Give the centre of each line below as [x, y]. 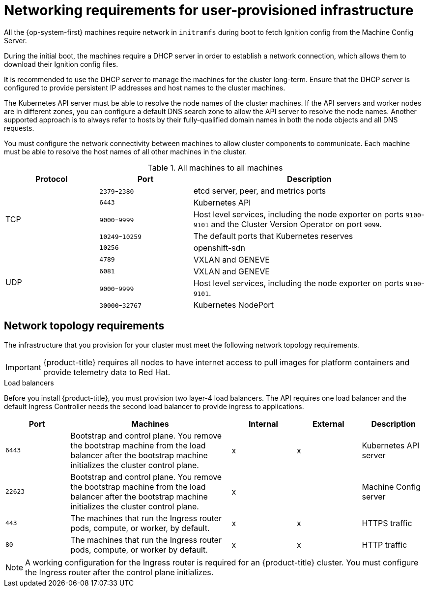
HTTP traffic [385, 545]
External [328, 424]
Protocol [51, 179]
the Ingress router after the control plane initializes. [119, 572]
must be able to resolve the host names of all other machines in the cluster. [126, 151]
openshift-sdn [219, 248]
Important [23, 367]
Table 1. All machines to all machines [215, 167]
